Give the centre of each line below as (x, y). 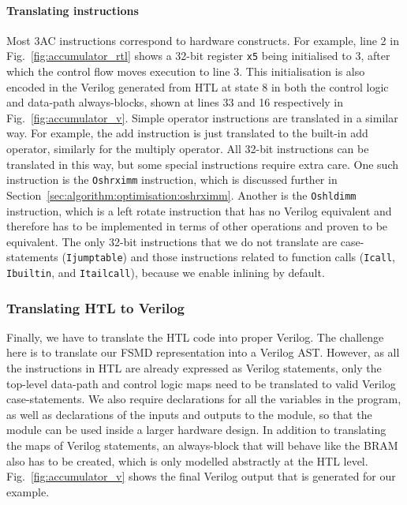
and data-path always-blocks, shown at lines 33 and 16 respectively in (175, 102)
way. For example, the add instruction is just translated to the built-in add (187, 133)
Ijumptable (94, 258)
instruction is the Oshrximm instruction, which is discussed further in (172, 180)
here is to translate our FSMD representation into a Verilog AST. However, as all (203, 352)
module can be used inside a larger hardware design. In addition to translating (196, 430)
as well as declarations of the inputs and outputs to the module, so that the (189, 414)
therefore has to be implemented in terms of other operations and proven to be (197, 226)
